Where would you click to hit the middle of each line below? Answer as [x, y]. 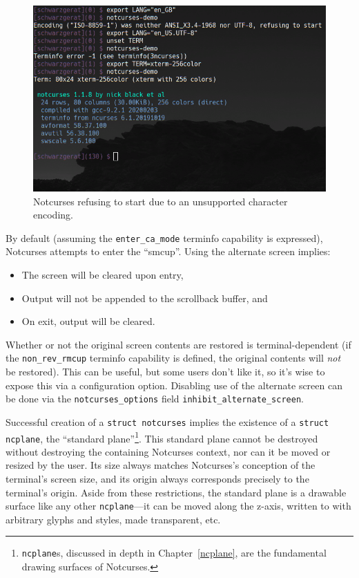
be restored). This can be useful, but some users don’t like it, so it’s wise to [165, 372]
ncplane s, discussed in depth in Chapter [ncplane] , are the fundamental [174, 553]
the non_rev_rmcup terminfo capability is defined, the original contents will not [173, 358]
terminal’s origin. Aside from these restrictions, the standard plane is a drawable [176, 492]
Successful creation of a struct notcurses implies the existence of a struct [167, 421]
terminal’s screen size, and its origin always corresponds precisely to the [157, 479]
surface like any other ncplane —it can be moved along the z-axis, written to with [178, 506]
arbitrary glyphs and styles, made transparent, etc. [113, 519]
